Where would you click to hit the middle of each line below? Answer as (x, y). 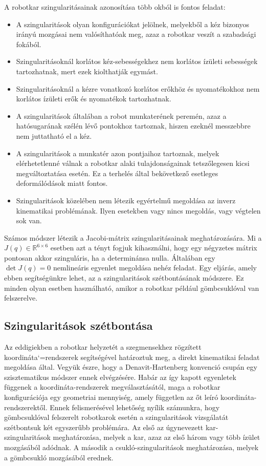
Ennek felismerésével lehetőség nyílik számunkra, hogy (135, 407)
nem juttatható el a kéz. (54, 135)
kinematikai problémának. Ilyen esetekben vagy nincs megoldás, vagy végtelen (138, 210)
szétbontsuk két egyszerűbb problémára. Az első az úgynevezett (104, 427)
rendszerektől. (26, 407)
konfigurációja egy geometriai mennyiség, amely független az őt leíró (111, 397)
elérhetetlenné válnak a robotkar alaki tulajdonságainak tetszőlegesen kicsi (133, 163)
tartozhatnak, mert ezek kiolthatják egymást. (87, 71)
